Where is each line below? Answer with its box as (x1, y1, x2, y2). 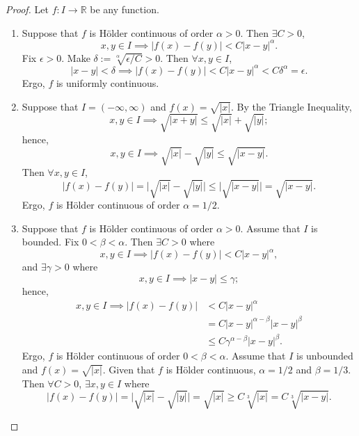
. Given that (102, 362, 155, 376)
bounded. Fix (22, 234, 79, 249)
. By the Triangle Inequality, (231, 99, 352, 113)
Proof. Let (6, 2, 49, 16)
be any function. (90, 2, 159, 16)
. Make (61, 50, 90, 65)
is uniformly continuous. (56, 75, 159, 90)
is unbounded (296, 348, 353, 363)
